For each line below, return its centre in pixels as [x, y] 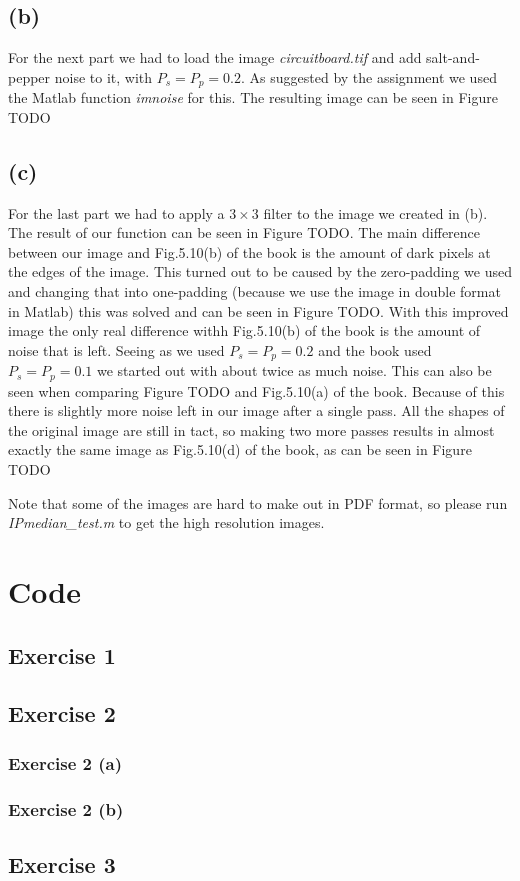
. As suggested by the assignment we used [369, 76]
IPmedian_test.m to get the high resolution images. [166, 522]
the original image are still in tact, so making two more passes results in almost [251, 429]
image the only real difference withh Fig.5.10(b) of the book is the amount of [244, 330]
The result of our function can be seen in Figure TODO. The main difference [244, 232]
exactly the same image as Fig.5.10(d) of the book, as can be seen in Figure [240, 449]
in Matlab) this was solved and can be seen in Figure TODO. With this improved [258, 310]
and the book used [375, 349]
